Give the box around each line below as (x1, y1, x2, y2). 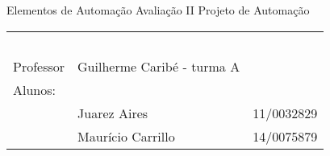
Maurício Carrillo (77, 126, 175, 146)
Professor (13, 56, 65, 76)
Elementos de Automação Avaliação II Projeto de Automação (6, 2, 310, 18)
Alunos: (13, 80, 56, 99)
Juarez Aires (77, 103, 148, 122)
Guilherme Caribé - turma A (77, 56, 240, 76)
